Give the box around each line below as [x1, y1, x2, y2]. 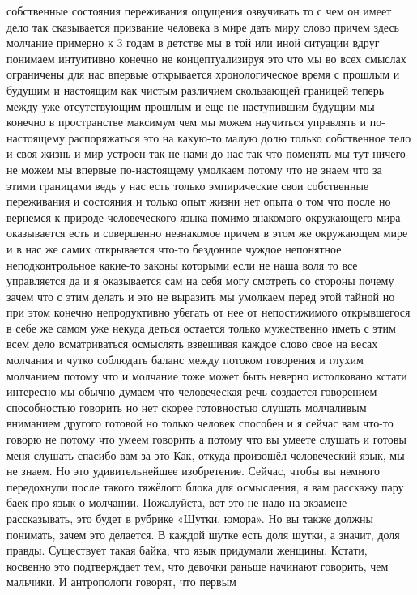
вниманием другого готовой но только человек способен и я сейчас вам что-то [6, 414, 394, 431]
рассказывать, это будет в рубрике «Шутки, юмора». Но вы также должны [6, 510, 374, 526]
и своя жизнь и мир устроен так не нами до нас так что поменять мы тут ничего [6, 145, 406, 162]
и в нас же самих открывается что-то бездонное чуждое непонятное [6, 240, 342, 257]
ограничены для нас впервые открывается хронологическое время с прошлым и [6, 66, 400, 83]
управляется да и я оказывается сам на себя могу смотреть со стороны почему [6, 272, 394, 289]
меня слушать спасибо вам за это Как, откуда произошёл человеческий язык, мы [6, 446, 405, 463]
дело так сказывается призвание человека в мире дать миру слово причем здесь [6, 18, 399, 35]
